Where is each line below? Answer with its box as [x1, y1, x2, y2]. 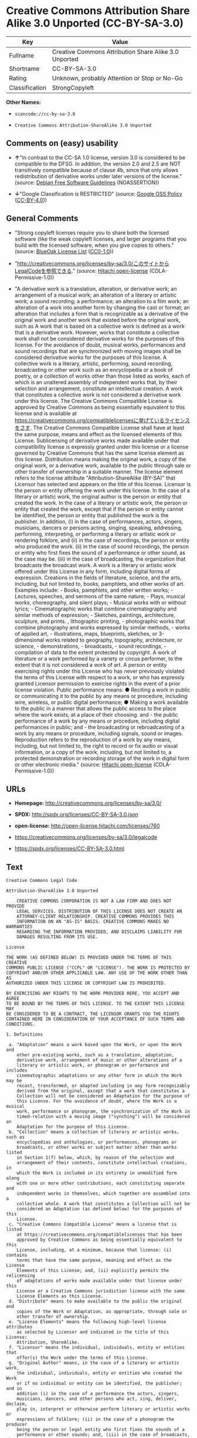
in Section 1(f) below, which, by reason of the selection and [16, 1155, 175, 1161]
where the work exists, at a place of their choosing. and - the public [14, 711, 178, 718]
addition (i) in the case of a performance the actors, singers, [16, 1391, 180, 1397]
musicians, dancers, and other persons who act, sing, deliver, [16, 1396, 177, 1402]
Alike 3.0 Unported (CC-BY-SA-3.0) [6, 16, 184, 30]
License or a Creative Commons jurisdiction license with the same [16, 1288, 185, 1294]
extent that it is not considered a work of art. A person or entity [14, 661, 167, 668]
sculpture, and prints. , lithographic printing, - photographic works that [14, 618, 185, 625]
